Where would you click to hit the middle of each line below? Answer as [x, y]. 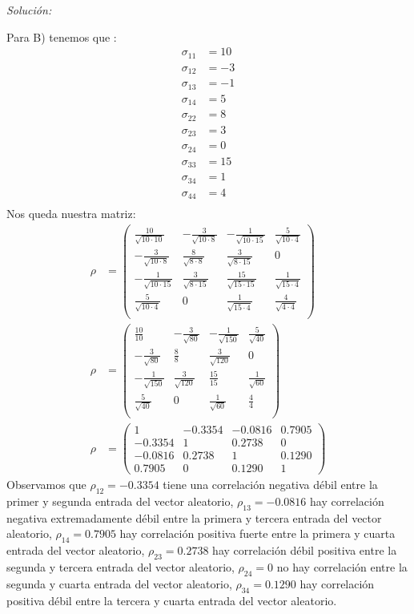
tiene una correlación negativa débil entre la [270, 485]
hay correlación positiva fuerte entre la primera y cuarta [257, 533]
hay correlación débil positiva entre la [305, 550]
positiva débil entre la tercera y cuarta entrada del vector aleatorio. [172, 600]
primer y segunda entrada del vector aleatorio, [120, 501]
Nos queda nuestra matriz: [71, 214]
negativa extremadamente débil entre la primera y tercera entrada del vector [194, 517]
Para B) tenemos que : [62, 36]
